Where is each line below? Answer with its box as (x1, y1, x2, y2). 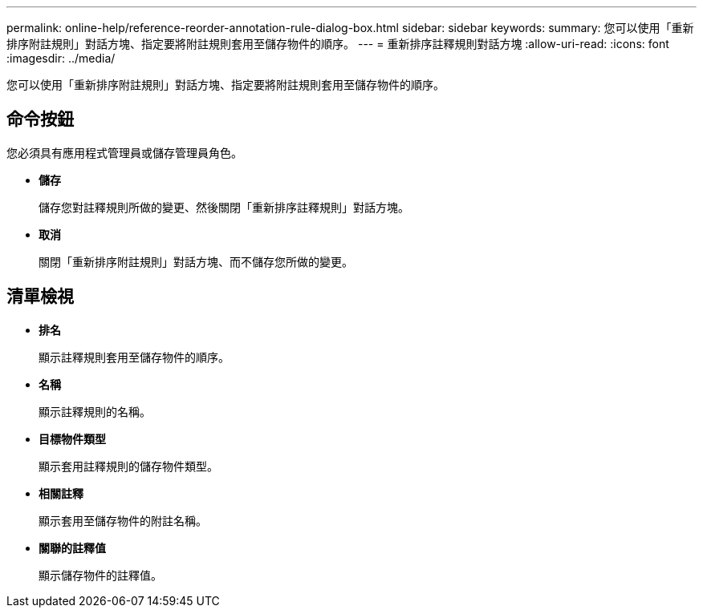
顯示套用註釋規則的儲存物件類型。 (39, 458, 218, 473)
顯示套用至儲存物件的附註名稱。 (39, 513, 207, 527)
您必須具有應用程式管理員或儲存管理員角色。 (6, 145, 242, 160)
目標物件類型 (39, 431, 106, 446)
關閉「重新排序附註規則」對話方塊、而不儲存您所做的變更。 (39, 254, 353, 269)
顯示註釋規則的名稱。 (39, 404, 151, 418)
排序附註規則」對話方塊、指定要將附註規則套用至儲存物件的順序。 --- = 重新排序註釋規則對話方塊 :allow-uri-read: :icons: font (6, 37, 669, 50)
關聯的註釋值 (39, 540, 106, 555)
